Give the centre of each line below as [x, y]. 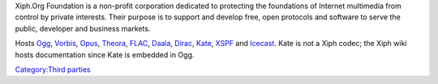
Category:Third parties [53, 69]
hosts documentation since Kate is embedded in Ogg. [105, 55]
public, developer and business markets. [83, 28]
